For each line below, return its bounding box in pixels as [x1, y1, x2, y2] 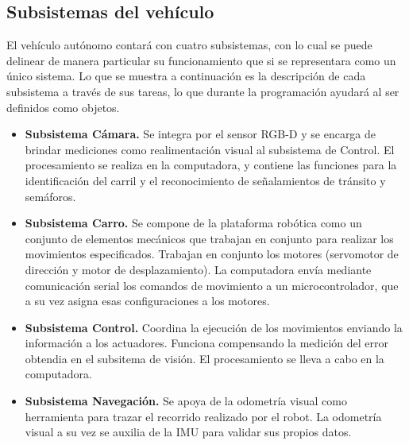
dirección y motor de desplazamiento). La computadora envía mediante [25, 261, 372, 277]
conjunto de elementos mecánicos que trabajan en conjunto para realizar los [25, 230, 394, 246]
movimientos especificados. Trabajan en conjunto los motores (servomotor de [25, 246, 399, 262]
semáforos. [25, 188, 76, 204]
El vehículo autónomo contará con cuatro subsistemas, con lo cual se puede [6, 37, 372, 53]
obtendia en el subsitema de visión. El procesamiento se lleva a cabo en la [25, 350, 384, 366]
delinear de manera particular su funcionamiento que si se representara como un [6, 52, 396, 68]
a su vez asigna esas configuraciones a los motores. [25, 292, 270, 309]
